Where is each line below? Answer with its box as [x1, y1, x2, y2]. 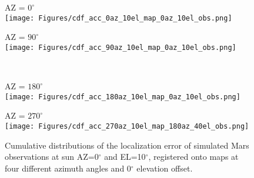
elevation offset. [136, 162, 193, 174]
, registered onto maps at [148, 150, 239, 163]
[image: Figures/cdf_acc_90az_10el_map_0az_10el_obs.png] [5, 43, 236, 52]
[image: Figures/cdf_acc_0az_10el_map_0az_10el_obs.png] [5, 14, 232, 22]
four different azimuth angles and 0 [5, 162, 131, 174]
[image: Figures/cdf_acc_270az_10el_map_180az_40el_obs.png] [5, 122, 249, 130]
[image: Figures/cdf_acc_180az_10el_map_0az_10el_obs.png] [5, 92, 240, 101]
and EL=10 [104, 150, 146, 163]
